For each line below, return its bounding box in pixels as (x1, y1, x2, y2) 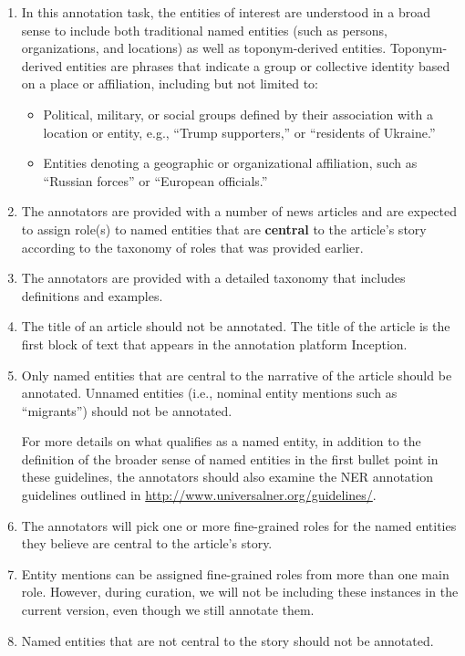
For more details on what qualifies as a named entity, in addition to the (21, 432, 421, 451)
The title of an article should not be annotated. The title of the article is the (21, 317, 450, 336)
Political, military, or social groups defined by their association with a (43, 104, 433, 123)
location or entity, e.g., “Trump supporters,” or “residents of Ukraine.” (43, 122, 436, 141)
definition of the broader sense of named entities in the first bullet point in (21, 449, 439, 468)
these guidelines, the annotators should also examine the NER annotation (21, 467, 433, 486)
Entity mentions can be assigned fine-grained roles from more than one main (21, 564, 449, 583)
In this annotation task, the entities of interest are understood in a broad (21, 3, 430, 21)
